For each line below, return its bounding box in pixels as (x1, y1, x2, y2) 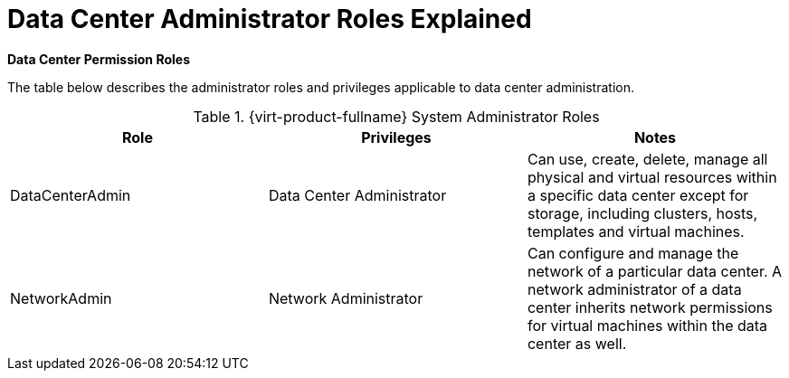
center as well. (527, 334, 627, 353)
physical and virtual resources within (527, 167, 777, 186)
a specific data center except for (527, 185, 749, 204)
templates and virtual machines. (527, 222, 745, 241)
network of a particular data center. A (527, 261, 783, 280)
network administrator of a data (527, 279, 742, 298)
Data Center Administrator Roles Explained (7, 4, 532, 34)
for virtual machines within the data (527, 316, 768, 335)
